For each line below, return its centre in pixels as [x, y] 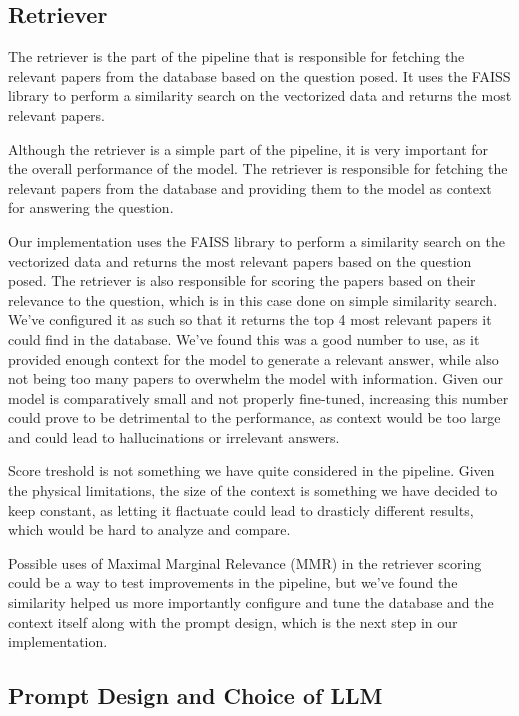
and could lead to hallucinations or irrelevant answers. [174, 436]
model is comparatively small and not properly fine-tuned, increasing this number [258, 397]
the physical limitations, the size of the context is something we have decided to [253, 490]
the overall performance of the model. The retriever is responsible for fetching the [258, 168]
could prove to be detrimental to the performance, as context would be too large [254, 417]
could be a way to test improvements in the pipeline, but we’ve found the [233, 582]
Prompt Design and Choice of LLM [195, 695]
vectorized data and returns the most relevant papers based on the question [240, 260]
